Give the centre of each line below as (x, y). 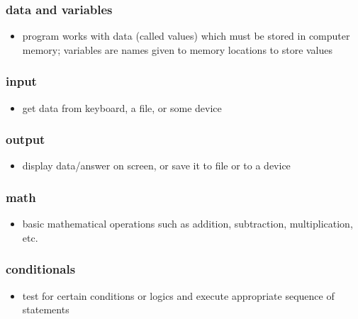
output (26, 139)
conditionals (41, 269)
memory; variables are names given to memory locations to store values (178, 49)
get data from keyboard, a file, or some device (122, 107)
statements (46, 309)
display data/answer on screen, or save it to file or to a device (156, 166)
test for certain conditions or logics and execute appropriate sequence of (178, 295)
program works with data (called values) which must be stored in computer (186, 36)
